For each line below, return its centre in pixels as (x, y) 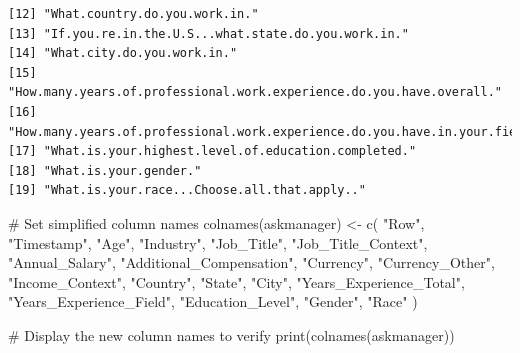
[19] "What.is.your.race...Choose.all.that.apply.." (187, 190)
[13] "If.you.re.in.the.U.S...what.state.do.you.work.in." (208, 33)
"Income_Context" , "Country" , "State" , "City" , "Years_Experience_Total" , (236, 281)
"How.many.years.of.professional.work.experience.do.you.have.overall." (255, 92)
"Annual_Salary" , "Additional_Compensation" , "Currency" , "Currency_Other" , (251, 262)
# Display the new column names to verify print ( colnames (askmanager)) (231, 334)
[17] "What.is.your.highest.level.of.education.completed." (212, 151)
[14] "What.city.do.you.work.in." (123, 53)
